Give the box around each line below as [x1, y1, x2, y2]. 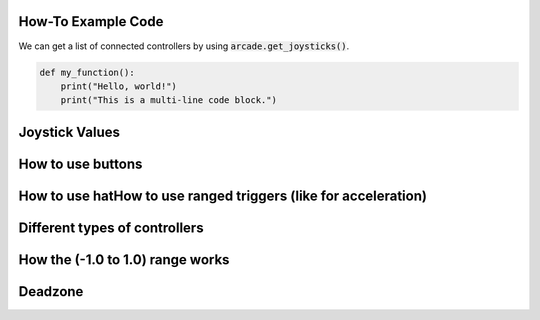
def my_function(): [39, 66, 135, 78]
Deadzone [18, 283, 84, 300]
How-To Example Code [18, 13, 164, 30]
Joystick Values [18, 123, 120, 140]
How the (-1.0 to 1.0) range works [18, 251, 230, 268]
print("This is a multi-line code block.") [60, 95, 277, 106]
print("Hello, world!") [60, 80, 177, 92]
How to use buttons [18, 155, 143, 172]
